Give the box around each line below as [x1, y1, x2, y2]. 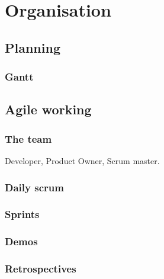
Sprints [5, 207, 40, 222]
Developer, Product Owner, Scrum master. [5, 155, 160, 166]
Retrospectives [5, 261, 76, 276]
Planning [5, 38, 60, 56]
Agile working [5, 100, 92, 118]
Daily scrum [5, 179, 64, 194]
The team [5, 131, 52, 146]
